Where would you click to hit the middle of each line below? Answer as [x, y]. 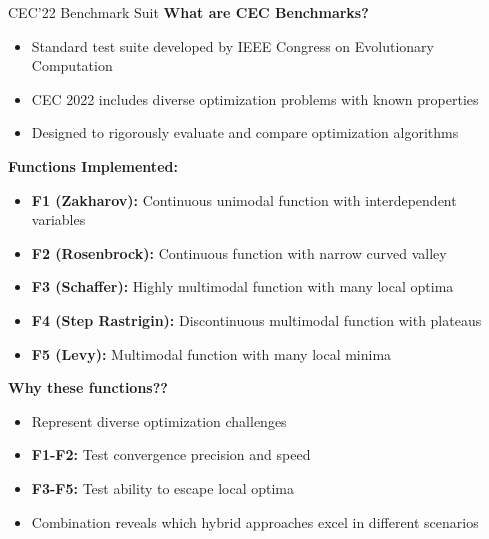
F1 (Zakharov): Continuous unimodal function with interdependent [244, 199]
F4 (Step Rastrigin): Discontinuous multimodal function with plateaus [256, 319]
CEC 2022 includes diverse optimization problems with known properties [255, 98]
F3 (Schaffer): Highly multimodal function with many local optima [242, 286]
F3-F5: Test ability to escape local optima [162, 487]
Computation [72, 65]
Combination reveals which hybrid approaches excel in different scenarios [255, 521]
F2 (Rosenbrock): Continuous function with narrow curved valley [239, 252]
